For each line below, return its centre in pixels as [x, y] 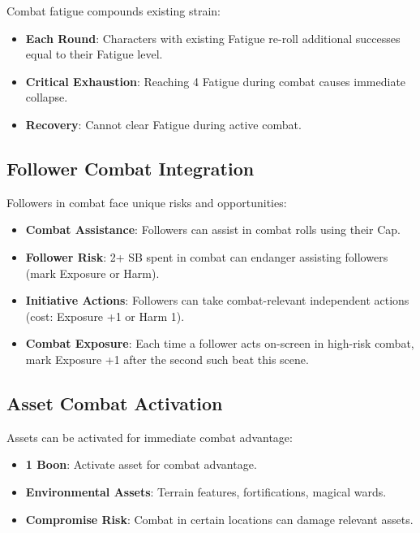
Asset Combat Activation [115, 403]
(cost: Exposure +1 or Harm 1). [105, 316]
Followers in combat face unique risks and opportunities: [147, 202]
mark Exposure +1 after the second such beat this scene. [167, 359]
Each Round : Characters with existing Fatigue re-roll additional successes [213, 38]
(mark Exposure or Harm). [92, 273]
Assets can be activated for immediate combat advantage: [150, 437]
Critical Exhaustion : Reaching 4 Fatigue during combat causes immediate [216, 81]
